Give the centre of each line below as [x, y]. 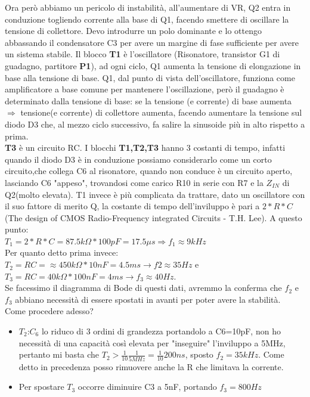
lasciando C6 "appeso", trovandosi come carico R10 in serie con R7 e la [134, 182]
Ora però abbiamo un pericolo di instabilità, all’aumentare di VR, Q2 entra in [148, 7]
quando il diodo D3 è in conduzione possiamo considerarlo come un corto [138, 159]
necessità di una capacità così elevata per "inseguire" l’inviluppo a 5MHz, [152, 342]
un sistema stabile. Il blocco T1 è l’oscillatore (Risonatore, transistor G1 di [142, 54]
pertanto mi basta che [59, 354]
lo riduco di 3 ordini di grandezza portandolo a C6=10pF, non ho [161, 331]
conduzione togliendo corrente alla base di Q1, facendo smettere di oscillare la [147, 19]
